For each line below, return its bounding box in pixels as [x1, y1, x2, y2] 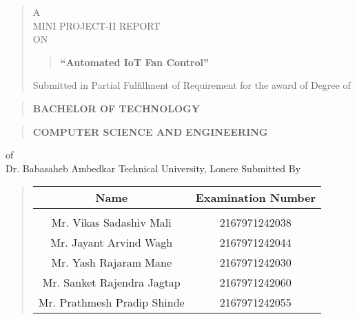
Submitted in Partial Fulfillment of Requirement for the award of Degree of [32, 78, 351, 92]
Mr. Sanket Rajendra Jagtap [42, 274, 181, 291]
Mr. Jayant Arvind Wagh [50, 234, 173, 251]
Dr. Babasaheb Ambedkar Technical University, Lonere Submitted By [6, 161, 301, 175]
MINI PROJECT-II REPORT [32, 18, 161, 32]
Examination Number [195, 189, 316, 206]
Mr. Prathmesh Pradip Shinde [38, 294, 185, 311]
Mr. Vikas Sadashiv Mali [51, 214, 172, 231]
